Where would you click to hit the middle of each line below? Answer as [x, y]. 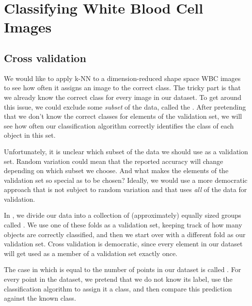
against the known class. [40, 298]
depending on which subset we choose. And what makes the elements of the [116, 170]
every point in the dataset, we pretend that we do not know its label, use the [118, 279]
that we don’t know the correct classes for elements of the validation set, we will [123, 116]
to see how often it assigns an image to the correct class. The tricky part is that [122, 88]
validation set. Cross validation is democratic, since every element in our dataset [123, 244]
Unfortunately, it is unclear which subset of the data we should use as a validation [126, 151]
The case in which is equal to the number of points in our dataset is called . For [123, 269]
